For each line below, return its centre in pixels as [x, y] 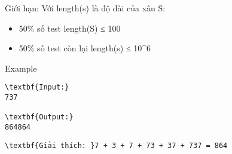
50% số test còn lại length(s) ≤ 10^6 [85, 48]
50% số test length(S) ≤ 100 [70, 28]
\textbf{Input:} [37, 87]
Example [21, 68]
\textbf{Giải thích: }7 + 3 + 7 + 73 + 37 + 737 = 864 [116, 145]
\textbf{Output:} [39, 117]
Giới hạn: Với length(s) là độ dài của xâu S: [85, 8]
